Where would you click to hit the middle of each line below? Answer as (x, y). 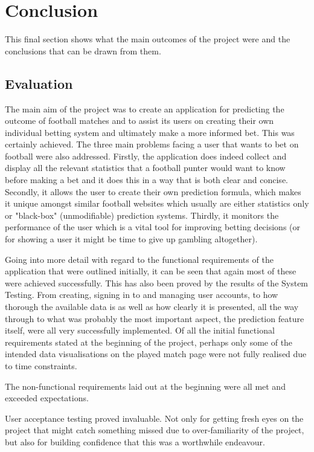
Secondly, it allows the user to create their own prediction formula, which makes (153, 191)
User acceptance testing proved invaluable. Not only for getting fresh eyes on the (154, 418)
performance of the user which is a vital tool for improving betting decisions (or (153, 227)
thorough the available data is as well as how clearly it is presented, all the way (152, 307)
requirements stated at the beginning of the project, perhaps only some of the (149, 342)
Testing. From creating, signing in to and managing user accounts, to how (142, 295)
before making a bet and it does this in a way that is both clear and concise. (146, 180)
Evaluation (39, 83)
